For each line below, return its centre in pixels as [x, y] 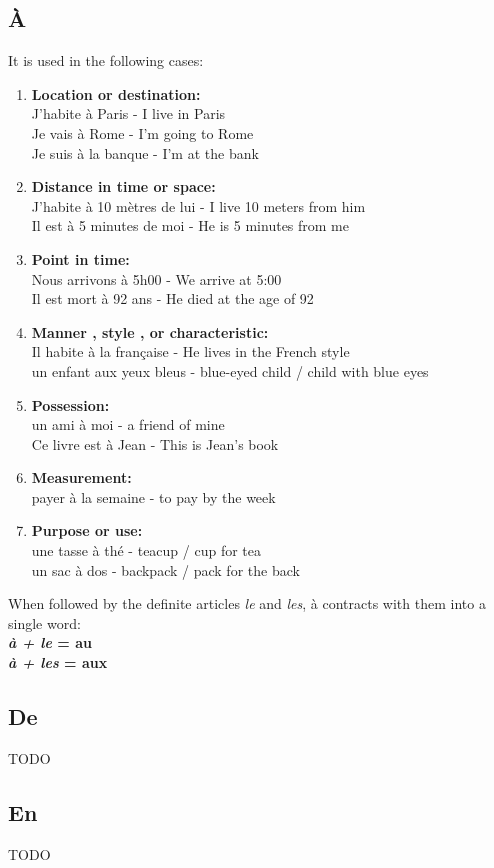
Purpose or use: [87, 530]
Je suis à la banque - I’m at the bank [145, 152]
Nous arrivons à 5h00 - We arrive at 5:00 [156, 278]
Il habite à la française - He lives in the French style [190, 351]
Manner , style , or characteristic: [150, 331]
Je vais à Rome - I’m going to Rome [142, 132]
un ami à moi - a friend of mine [128, 424]
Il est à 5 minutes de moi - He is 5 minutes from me [190, 225]
